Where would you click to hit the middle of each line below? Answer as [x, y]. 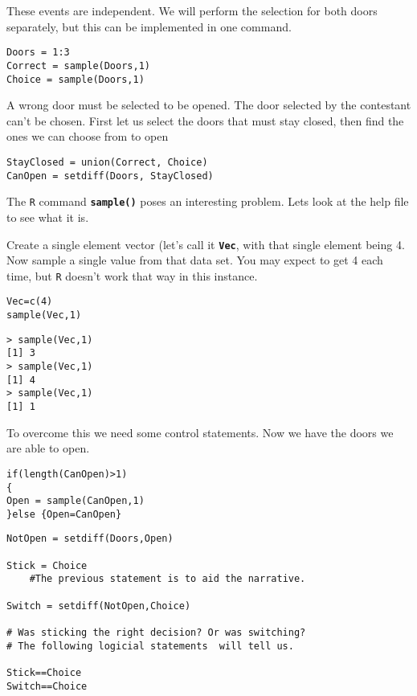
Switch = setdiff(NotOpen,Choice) [99, 606]
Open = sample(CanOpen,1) [76, 501]
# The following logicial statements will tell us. [150, 646]
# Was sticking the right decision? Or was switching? [156, 633]
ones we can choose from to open [88, 136]
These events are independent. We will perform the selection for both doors [192, 10]
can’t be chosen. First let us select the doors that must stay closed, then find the [205, 120]
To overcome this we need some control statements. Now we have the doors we [200, 432]
